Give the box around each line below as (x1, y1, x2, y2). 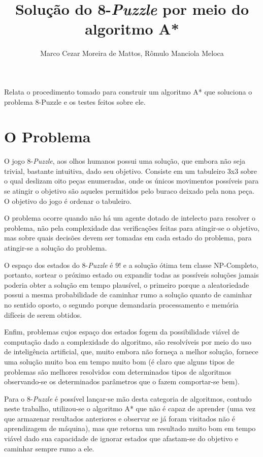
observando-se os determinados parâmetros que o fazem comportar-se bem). (4, 376, 240, 387)
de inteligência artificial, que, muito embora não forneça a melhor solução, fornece (4, 346, 258, 357)
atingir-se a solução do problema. (4, 242, 107, 253)
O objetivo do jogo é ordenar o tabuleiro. (4, 195, 131, 206)
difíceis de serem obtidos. (4, 309, 82, 320)
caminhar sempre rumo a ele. (4, 443, 94, 453)
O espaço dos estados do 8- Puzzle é (4, 259, 113, 270)
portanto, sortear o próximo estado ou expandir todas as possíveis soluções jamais (4, 269, 259, 280)
